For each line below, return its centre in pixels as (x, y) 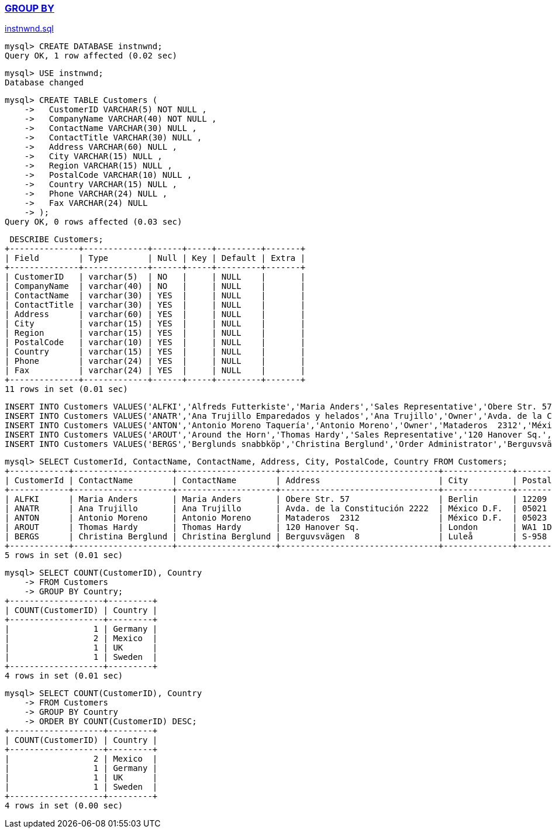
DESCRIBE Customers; (56, 240)
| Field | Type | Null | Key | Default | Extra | (155, 258)
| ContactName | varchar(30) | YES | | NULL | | (155, 296)
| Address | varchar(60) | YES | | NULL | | (155, 314)
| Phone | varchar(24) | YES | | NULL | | (155, 361)
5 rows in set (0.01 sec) (64, 555)
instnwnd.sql (29, 29)
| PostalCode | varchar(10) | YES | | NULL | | (155, 343)
